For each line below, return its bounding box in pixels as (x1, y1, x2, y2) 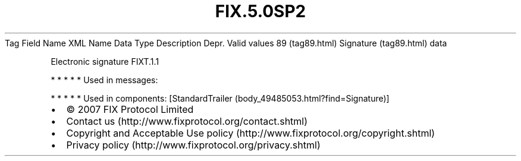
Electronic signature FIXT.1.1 (51, 56, 159, 67)
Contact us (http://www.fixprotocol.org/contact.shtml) (66, 115, 308, 127)
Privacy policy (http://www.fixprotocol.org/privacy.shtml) (66, 138, 321, 151)
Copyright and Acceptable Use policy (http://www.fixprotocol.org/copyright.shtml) (66, 127, 435, 139)
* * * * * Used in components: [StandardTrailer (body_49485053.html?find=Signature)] (51, 93, 390, 103)
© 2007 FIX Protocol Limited (66, 103, 194, 115)
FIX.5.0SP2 (215, 1, 306, 21)
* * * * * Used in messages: (51, 74, 158, 85)
